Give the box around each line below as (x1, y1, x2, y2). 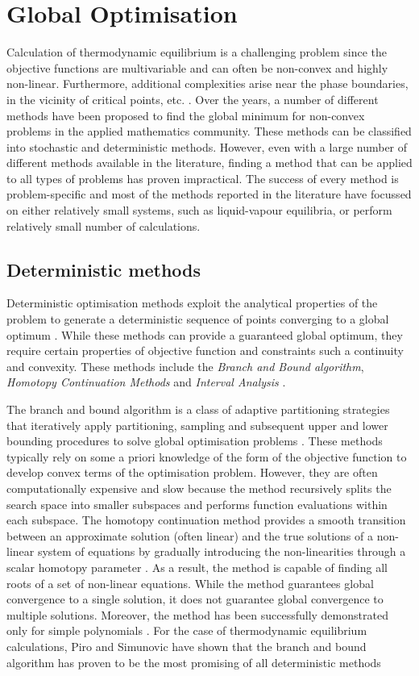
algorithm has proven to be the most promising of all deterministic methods (6, 653, 381, 670)
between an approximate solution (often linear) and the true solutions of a (6, 527, 373, 544)
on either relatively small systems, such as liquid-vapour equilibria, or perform (6, 202, 392, 219)
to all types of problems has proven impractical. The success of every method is (6, 169, 399, 186)
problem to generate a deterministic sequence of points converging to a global (6, 311, 389, 328)
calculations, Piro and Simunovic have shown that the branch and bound (6, 637, 367, 654)
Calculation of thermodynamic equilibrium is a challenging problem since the (6, 44, 388, 61)
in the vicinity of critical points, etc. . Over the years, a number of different (6, 90, 379, 107)
